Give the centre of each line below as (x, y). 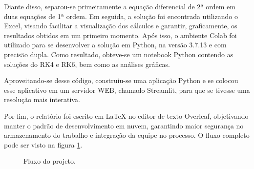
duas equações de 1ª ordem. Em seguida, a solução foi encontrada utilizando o (121, 16)
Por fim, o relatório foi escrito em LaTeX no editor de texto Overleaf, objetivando (126, 116)
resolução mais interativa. (42, 99)
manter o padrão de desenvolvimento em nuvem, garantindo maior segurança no (124, 125)
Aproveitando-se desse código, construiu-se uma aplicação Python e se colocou (121, 80)
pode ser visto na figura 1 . (43, 144)
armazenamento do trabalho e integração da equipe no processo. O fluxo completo (127, 135)
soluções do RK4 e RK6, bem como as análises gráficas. (87, 64)
